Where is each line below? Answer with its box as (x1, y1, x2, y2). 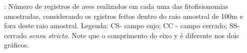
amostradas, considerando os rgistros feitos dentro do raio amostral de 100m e (4, 10, 243, 21)
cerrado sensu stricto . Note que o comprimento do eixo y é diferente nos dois (4, 30, 239, 40)
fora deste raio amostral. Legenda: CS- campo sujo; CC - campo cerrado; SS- (4, 20, 240, 31)
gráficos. (4, 40, 29, 50)
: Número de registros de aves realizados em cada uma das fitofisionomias (4, 1, 228, 11)
